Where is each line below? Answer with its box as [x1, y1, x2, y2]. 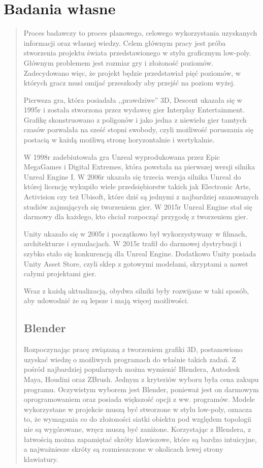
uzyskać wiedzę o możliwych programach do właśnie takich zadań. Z [23, 354, 237, 364]
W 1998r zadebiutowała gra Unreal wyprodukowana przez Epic [23, 151, 220, 162]
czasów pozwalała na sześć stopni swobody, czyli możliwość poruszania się [23, 124, 253, 135]
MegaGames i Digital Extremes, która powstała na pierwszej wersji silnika [23, 161, 255, 172]
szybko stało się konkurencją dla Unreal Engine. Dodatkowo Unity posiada [23, 248, 256, 258]
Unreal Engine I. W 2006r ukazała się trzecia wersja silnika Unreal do [23, 171, 241, 182]
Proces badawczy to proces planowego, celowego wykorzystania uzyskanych [23, 27, 257, 38]
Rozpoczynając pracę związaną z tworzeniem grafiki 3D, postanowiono [23, 344, 243, 355]
